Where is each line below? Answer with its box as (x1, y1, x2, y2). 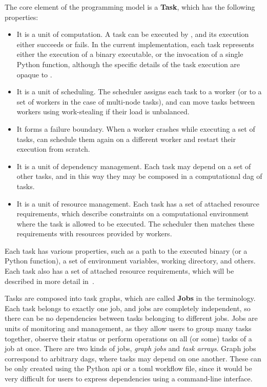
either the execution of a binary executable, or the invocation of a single (16, 49, 243, 59)
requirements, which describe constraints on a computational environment (16, 208, 249, 219)
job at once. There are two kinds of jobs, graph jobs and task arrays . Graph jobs (5, 343, 256, 354)
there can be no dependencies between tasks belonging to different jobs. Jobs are (5, 313, 258, 323)
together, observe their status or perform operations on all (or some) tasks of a (5, 333, 252, 343)
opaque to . (16, 69, 52, 79)
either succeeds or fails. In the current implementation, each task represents (16, 38, 254, 49)
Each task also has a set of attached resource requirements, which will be (5, 266, 234, 276)
